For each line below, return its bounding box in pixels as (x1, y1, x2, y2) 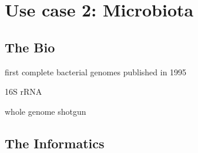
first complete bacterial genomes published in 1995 (5, 65, 187, 78)
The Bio (5, 38, 55, 56)
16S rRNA (5, 85, 42, 98)
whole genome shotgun (5, 105, 86, 117)
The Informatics (5, 134, 105, 152)
